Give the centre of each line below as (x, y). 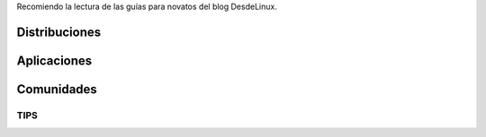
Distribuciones (59, 32)
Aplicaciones (54, 60)
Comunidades (57, 89)
